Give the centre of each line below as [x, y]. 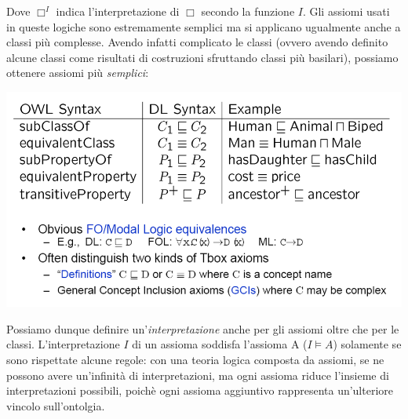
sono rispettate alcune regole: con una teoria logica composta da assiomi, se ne [195, 359]
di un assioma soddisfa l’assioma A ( [220, 344]
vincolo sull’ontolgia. [56, 405]
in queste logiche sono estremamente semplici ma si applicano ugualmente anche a [204, 26]
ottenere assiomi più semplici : [78, 73]
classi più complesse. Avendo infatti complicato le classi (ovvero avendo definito [197, 42]
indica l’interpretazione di [118, 11]
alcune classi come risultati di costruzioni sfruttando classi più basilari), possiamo [202, 57]
